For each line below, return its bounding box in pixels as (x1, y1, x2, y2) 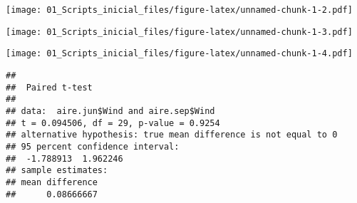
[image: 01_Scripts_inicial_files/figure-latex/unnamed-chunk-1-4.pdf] (6, 48, 353, 59)
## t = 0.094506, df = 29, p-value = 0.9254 (6, 118, 220, 128)
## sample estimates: (6, 165, 108, 176)
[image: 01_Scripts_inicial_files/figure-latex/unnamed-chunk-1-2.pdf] (6, 5, 353, 15)
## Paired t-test (6, 82, 93, 93)
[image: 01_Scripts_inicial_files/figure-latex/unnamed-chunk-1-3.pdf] (6, 26, 353, 37)
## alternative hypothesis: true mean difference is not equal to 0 (6, 130, 338, 140)
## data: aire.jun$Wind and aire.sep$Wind (6, 105, 215, 116)
